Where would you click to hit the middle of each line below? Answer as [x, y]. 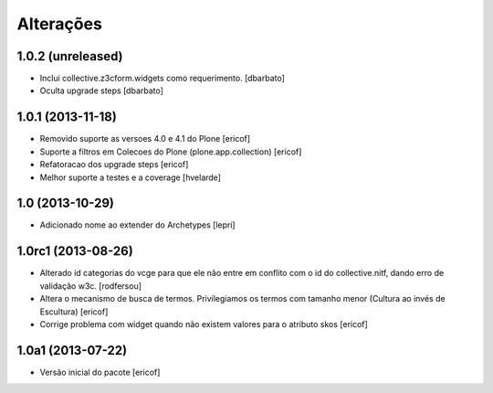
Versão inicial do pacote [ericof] [100, 372]
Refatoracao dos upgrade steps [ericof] [114, 165]
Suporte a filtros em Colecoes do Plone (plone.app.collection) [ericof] [171, 152]
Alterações [59, 24]
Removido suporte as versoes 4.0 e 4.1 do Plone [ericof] [145, 139]
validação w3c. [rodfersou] [90, 286]
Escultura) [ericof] [74, 312]
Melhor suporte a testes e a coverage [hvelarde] [130, 177]
